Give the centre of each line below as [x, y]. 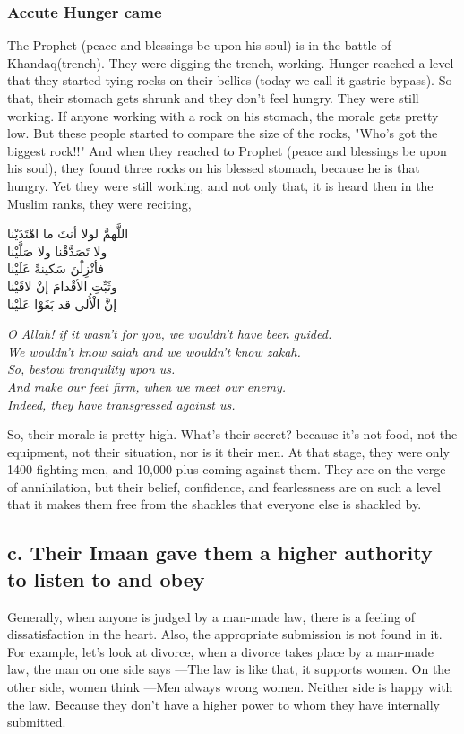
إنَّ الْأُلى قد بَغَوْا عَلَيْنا [62, 303]
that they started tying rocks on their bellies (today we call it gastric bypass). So [230, 80]
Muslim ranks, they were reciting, [99, 203]
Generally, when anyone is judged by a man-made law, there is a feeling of [211, 616]
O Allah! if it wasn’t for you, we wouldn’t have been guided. [170, 334]
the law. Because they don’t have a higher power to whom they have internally [223, 704]
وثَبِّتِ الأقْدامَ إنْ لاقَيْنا [62, 285]
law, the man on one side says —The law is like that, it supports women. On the [229, 669]
